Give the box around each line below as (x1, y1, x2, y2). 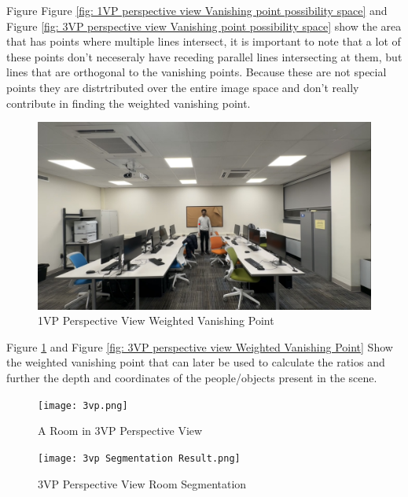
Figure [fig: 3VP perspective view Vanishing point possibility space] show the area (6, 17, 402, 34)
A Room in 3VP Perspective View (38, 422, 203, 439)
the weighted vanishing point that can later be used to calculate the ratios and (6, 354, 385, 370)
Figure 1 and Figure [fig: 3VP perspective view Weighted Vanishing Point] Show (6, 338, 393, 355)
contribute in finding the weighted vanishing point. (6, 94, 251, 111)
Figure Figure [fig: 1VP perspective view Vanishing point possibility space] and (6, 2, 388, 18)
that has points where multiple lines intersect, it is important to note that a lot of (6, 33, 401, 50)
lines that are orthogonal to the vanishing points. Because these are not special (6, 64, 387, 80)
